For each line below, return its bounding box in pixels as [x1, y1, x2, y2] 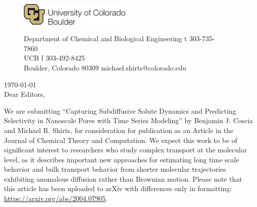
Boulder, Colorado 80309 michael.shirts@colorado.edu [24, 62, 186, 72]
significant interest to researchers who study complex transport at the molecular [4, 144, 247, 155]
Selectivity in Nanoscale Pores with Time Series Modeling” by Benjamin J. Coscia [4, 115, 253, 126]
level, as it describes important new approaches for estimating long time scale [4, 154, 239, 164]
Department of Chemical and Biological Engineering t [24, 33, 187, 44]
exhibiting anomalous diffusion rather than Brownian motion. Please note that [4, 173, 242, 184]
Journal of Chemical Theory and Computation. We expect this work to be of [4, 135, 237, 145]
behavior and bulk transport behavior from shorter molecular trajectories [4, 164, 226, 174]
